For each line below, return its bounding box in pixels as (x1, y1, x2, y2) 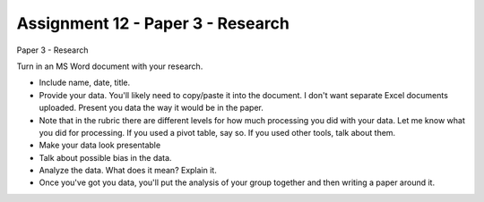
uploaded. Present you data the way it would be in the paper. (39, 103, 264, 114)
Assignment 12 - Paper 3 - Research (16, 13, 290, 33)
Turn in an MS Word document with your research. (16, 61, 203, 72)
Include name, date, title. (39, 77, 131, 88)
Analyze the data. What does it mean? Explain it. (39, 165, 217, 176)
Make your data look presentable (39, 139, 161, 151)
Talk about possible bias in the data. (39, 152, 172, 163)
